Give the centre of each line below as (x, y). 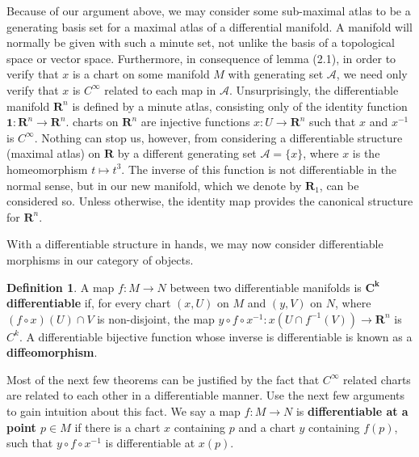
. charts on (92, 122)
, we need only (372, 74)
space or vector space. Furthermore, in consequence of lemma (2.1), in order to (201, 58)
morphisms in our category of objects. (100, 259)
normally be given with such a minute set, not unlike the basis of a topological (201, 42)
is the (366, 153)
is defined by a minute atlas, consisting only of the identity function (240, 106)
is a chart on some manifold (141, 74)
